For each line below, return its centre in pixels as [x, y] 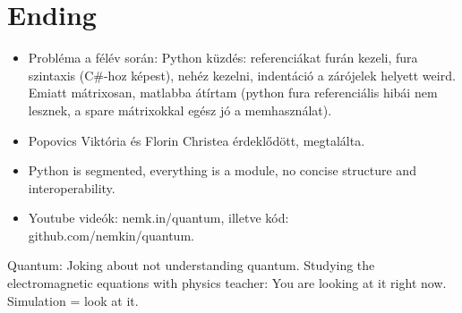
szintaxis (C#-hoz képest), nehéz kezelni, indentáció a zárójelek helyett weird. [242, 75]
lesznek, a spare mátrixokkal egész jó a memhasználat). [180, 110]
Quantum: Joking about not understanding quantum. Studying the [191, 265]
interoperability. [72, 187]
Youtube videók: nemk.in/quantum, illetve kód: [158, 218]
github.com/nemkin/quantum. [111, 235]
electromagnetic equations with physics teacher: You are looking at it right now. [227, 283]
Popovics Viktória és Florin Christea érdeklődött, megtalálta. [197, 140]
